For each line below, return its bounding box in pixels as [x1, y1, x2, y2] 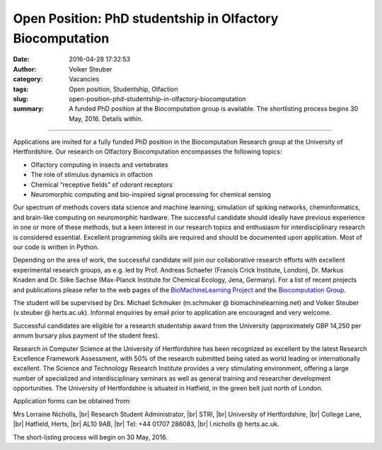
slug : [13, 94, 28, 103]
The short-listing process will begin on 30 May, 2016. [13, 432, 168, 442]
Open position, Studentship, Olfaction [69, 85, 178, 93]
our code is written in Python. [13, 243, 99, 251]
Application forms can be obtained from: [13, 397, 131, 405]
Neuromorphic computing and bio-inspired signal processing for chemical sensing [30, 190, 272, 199]
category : [13, 75, 43, 83]
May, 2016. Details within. [69, 114, 144, 123]
